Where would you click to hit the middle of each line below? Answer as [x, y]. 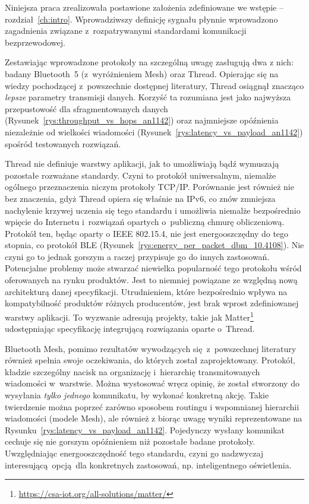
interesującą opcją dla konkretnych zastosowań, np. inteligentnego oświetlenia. [148, 465]
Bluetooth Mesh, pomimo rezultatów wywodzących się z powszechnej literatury [151, 348]
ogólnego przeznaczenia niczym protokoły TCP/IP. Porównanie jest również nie [149, 187]
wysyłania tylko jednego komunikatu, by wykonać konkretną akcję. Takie [137, 395]
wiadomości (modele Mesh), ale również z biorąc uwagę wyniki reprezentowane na [154, 418]
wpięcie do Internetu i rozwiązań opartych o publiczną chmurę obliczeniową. [145, 222]
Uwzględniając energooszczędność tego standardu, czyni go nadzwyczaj [134, 453]
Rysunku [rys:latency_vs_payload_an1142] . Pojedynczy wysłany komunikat [145, 429]
